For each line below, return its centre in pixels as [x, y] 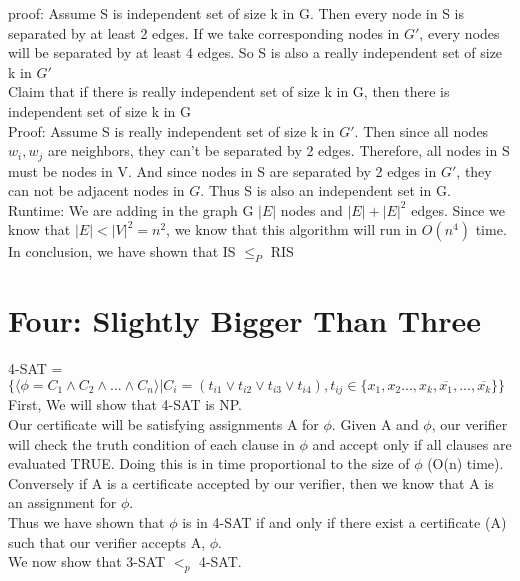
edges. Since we [458, 209]
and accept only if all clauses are [412, 443]
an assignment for [62, 502]
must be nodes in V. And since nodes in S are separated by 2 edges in [222, 170]
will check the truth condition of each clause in [151, 443]
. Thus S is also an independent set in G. [325, 190]
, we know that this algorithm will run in [292, 229]
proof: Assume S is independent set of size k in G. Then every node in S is [236, 13]
